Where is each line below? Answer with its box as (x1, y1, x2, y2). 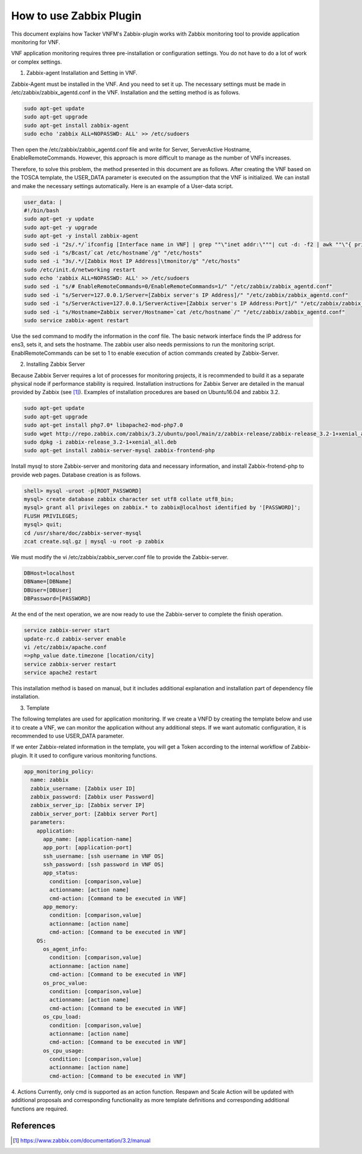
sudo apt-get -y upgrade (24, 224, 98, 231)
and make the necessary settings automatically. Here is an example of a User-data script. (11, 182, 233, 190)
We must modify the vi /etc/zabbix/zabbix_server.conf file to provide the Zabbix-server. (11, 554, 229, 560)
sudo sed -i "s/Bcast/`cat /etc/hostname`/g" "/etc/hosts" (24, 249, 202, 256)
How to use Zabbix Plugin (11, 9, 142, 22)
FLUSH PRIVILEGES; (24, 513, 78, 519)
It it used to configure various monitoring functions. (29, 751, 157, 759)
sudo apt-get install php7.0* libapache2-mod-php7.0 (24, 422, 183, 429)
